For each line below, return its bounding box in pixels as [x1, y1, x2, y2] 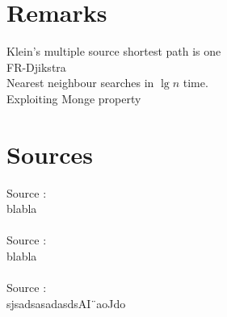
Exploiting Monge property [6, 90, 141, 106]
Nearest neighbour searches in [6, 74, 154, 91]
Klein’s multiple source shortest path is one [6, 43, 221, 60]
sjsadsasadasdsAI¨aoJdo [6, 294, 126, 311]
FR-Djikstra [6, 58, 66, 75]
